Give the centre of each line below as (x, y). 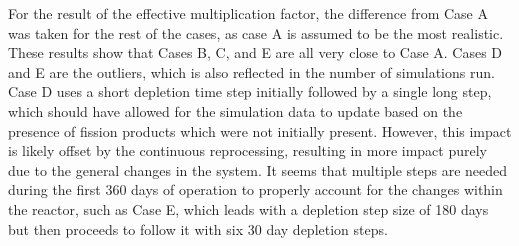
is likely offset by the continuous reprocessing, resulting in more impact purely (247, 150)
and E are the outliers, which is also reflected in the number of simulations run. (251, 71)
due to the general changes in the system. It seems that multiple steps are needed (258, 169)
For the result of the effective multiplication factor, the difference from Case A (248, 13)
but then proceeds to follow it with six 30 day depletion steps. (198, 228)
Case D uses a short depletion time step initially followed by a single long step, (250, 91)
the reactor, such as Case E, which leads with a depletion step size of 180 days (248, 208)
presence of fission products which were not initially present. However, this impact (260, 130)
